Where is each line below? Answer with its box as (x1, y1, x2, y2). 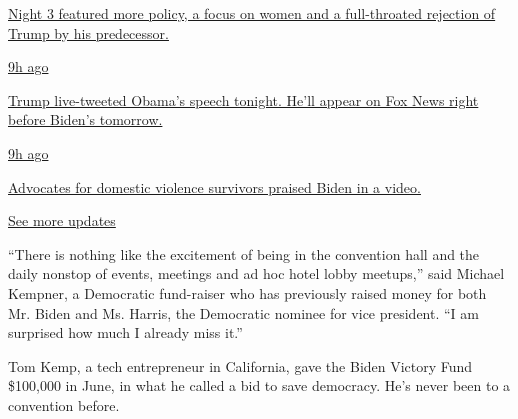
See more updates (8, 210, 116, 231)
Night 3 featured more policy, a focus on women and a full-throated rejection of (8, 3, 496, 23)
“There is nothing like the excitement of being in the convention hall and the (8, 243, 480, 264)
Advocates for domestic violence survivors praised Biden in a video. (8, 176, 421, 197)
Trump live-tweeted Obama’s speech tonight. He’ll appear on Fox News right (8, 89, 479, 110)
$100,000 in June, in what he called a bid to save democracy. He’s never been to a (8, 375, 511, 396)
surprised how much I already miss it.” (8, 322, 243, 343)
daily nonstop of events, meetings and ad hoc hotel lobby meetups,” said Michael (8, 263, 505, 284)
